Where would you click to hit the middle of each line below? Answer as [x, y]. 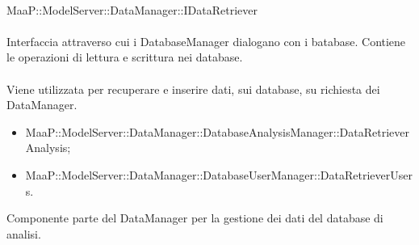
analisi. [24, 233]
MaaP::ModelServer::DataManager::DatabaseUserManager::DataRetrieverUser [219, 174]
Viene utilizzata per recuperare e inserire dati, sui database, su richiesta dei [193, 89]
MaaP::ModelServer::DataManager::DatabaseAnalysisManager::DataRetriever [217, 131]
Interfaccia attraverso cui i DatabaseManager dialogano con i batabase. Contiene [206, 41]
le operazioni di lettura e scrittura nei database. [125, 57]
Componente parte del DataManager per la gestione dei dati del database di [195, 218]
